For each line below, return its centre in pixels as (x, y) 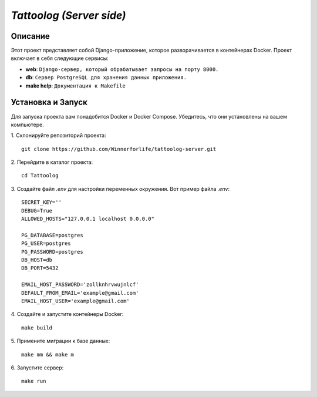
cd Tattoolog (40, 176)
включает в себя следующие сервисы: (60, 58)
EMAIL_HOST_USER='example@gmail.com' (76, 301)
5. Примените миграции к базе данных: (60, 341)
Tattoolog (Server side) (68, 15)
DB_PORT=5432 (40, 268)
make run (34, 381)
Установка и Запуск (49, 102)
